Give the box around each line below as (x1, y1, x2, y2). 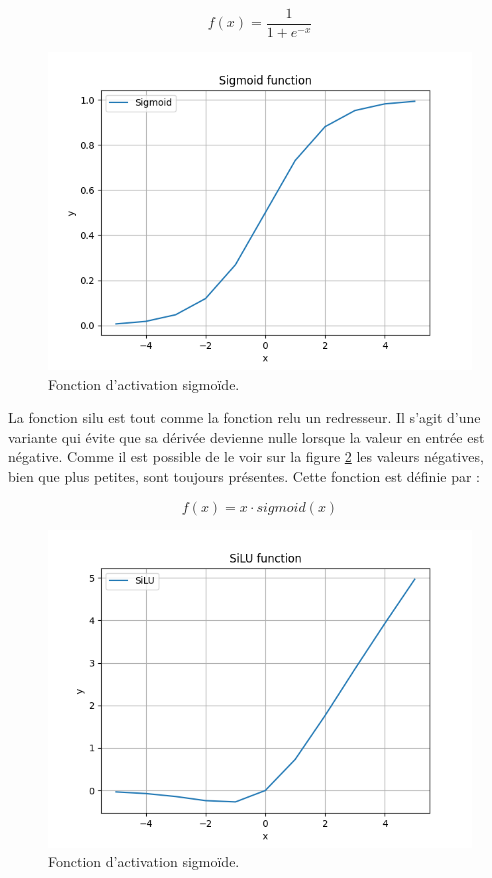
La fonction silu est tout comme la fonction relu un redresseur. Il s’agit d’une (8, 407, 481, 428)
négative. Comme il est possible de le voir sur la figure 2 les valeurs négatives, (8, 446, 484, 467)
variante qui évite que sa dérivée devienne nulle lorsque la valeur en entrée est (8, 426, 485, 447)
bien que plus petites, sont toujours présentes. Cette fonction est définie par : (8, 466, 480, 487)
